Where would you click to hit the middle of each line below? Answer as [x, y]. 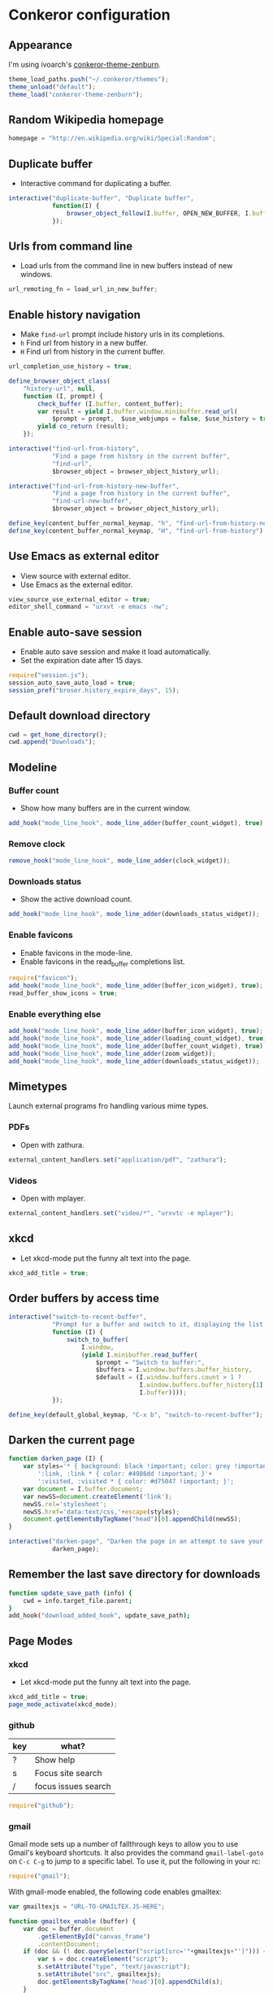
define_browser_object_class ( [60, 381]
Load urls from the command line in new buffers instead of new [126, 266]
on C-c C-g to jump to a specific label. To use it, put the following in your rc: [135, 1861]
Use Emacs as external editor [84, 556]
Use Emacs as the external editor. [76, 584]
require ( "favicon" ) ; [43, 978]
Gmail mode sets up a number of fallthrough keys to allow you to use [123, 1844]
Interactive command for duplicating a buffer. [96, 184]
